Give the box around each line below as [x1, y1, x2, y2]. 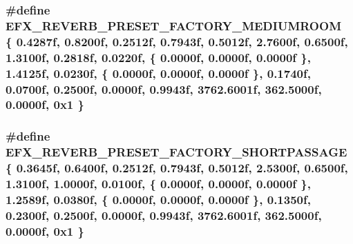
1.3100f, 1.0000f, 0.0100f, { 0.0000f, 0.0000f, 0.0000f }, [6, 175, 311, 192]
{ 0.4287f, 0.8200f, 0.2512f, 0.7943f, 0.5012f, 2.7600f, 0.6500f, [6, 32, 348, 50]
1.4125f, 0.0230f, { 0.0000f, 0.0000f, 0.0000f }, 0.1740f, [6, 64, 311, 81]
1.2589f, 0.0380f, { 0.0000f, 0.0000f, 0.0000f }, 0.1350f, [6, 190, 311, 207]
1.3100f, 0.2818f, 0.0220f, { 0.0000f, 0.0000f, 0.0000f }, [6, 48, 311, 65]
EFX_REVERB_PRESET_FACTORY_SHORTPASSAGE [6, 143, 347, 161]
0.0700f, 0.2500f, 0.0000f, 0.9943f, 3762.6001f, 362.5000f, [6, 80, 322, 97]
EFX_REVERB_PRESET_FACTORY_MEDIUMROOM [6, 17, 342, 34]
